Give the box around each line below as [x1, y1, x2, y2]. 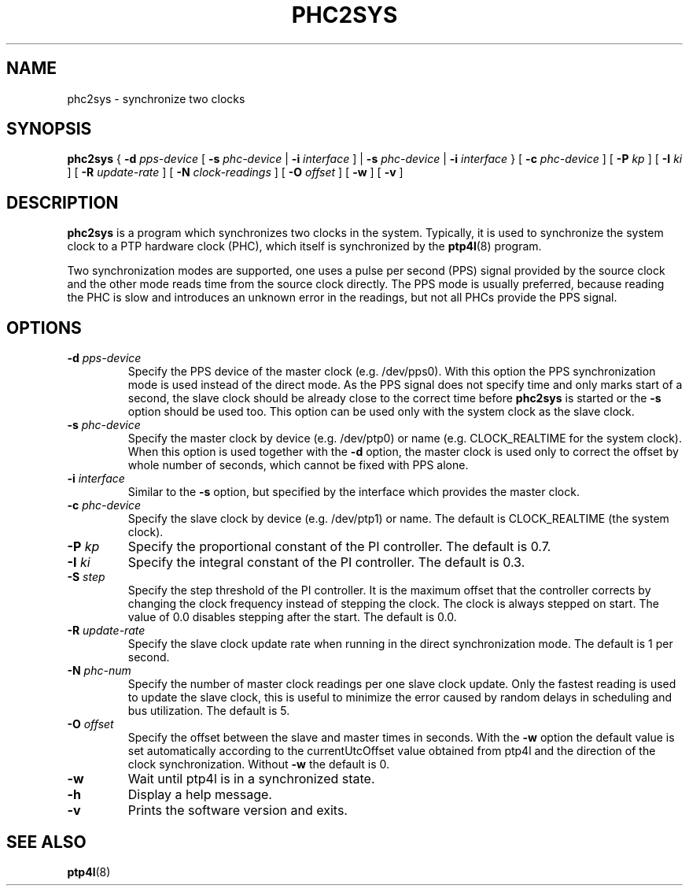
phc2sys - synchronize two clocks [67, 91, 245, 105]
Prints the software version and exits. [127, 802, 348, 819]
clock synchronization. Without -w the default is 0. [127, 757, 390, 772]
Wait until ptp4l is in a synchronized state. [127, 771, 375, 787]
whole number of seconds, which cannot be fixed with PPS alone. [127, 458, 469, 472]
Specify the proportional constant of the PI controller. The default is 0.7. [127, 539, 551, 555]
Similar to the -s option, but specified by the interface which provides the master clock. [127, 485, 580, 499]
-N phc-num [67, 664, 131, 678]
